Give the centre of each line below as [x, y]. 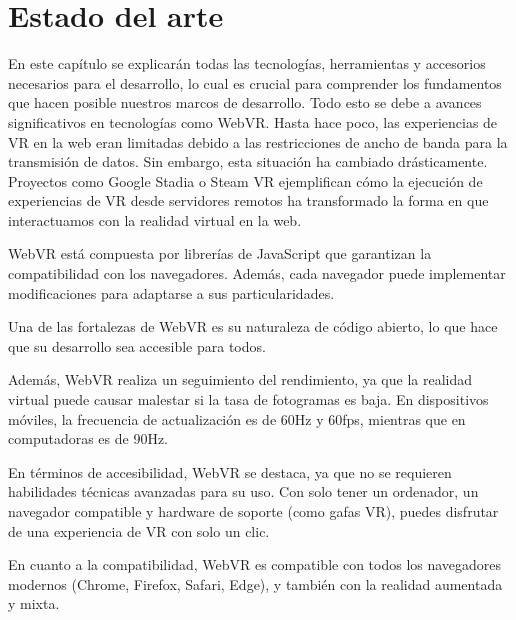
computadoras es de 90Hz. [88, 438]
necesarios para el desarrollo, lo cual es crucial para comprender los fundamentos [255, 82]
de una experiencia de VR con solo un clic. [139, 530]
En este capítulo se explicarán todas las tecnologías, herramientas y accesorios [247, 63]
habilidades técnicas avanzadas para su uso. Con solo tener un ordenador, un [243, 491]
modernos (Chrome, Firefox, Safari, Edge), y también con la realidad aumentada [255, 583]
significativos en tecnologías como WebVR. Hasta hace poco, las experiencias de [253, 121]
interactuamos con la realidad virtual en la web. [155, 219]
